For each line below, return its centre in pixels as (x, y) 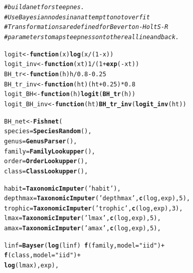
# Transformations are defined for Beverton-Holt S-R (86, 27)
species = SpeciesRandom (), (48, 131)
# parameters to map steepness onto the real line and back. (92, 37)
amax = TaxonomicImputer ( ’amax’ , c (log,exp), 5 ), (82, 229)
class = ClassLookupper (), (46, 171)
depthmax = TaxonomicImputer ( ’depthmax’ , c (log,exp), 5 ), (97, 199)
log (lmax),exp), (32, 266)
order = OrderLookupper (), (46, 161)
